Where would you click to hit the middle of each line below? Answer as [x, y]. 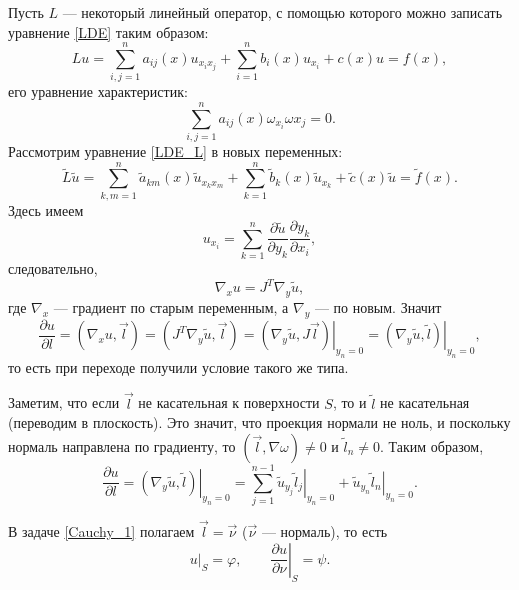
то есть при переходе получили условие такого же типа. [178, 366]
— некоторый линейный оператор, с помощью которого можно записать [282, 12]
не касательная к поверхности [229, 402]
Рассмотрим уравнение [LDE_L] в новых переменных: [175, 151]
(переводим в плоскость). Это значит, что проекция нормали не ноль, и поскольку [259, 422]
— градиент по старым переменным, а [171, 306]
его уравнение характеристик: [98, 91]
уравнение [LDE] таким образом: [108, 31]
